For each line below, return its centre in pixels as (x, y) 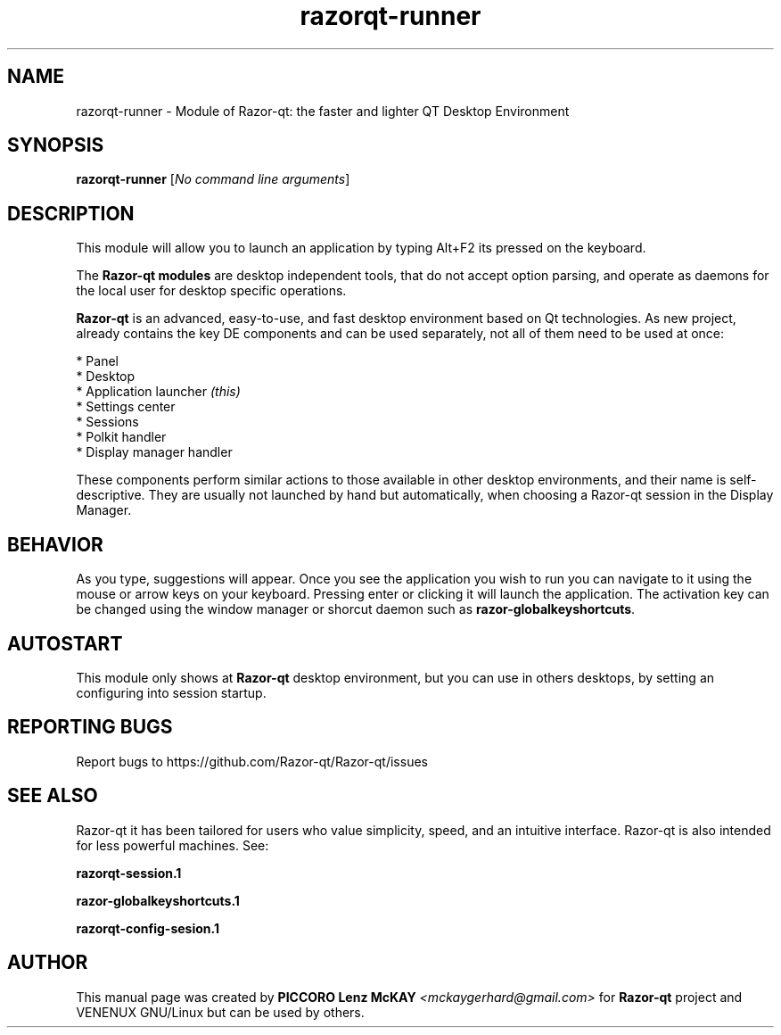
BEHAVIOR (55, 544)
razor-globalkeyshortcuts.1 (158, 900)
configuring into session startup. (171, 692)
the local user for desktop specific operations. (211, 291)
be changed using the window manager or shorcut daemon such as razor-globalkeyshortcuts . (356, 609)
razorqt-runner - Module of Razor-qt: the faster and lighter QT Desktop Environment (323, 111)
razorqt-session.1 (129, 873)
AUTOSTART (65, 643)
